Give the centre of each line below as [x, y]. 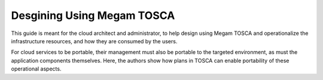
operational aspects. [36, 69]
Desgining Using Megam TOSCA [93, 15]
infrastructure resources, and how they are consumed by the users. [94, 41]
